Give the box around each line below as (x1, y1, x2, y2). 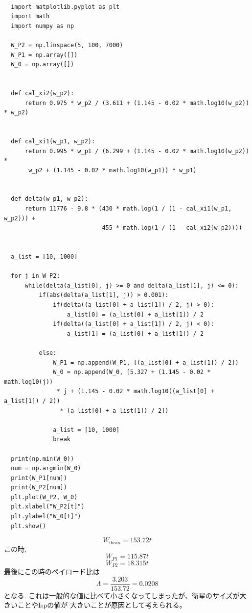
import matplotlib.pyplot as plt (11, 3, 120, 10)
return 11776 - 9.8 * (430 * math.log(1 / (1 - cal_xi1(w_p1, (24, 205, 232, 213)
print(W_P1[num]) (11, 474, 67, 481)
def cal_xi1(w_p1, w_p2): (11, 137, 95, 145)
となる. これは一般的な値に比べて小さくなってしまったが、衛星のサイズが (4, 590, 240, 600)
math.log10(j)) (4, 378, 53, 385)
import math (11, 13, 50, 20)
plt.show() (11, 522, 46, 530)
